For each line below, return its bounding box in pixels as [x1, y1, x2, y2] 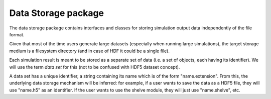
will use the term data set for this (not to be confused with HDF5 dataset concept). [9, 64, 180, 70]
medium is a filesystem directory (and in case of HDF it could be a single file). [9, 48, 170, 54]
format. [9, 31, 25, 37]
